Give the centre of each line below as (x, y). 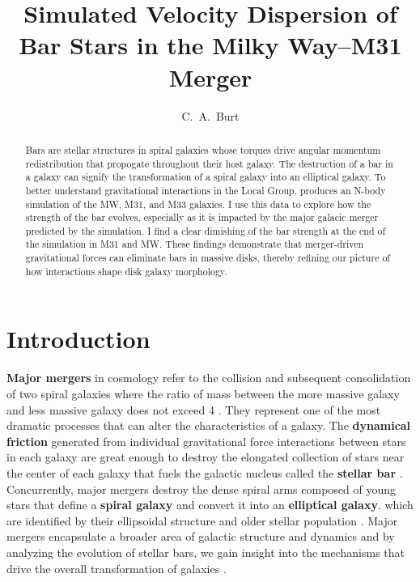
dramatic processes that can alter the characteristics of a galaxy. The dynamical (209, 425)
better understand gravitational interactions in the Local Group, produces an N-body (206, 190)
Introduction (78, 339)
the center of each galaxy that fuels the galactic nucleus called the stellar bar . (205, 472)
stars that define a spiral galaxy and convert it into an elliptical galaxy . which (210, 505)
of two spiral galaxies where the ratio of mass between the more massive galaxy (203, 393)
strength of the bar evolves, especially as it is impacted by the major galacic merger (202, 217)
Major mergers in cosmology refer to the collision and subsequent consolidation (209, 378)
